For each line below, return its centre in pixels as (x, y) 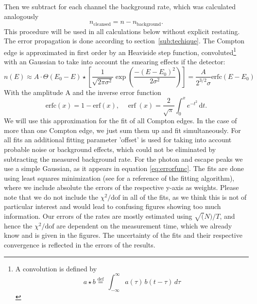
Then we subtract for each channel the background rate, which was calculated (120, 6)
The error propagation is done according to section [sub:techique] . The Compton (124, 41)
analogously (21, 16)
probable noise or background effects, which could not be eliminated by (110, 149)
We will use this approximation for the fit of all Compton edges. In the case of (120, 121)
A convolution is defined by (56, 268)
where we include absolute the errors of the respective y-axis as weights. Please (121, 187)
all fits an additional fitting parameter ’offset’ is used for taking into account (118, 140)
